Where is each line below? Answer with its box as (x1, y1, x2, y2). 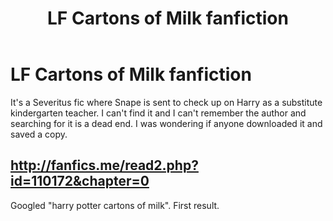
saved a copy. (10, 128, 68, 140)
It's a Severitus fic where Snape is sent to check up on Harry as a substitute (10, 96, 323, 108)
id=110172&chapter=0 (10, 173, 150, 190)
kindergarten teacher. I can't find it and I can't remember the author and (10, 107, 307, 119)
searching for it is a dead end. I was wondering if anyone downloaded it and (10, 117, 323, 129)
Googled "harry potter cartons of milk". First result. (10, 199, 220, 211)
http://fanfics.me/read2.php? (10, 157, 199, 174)
